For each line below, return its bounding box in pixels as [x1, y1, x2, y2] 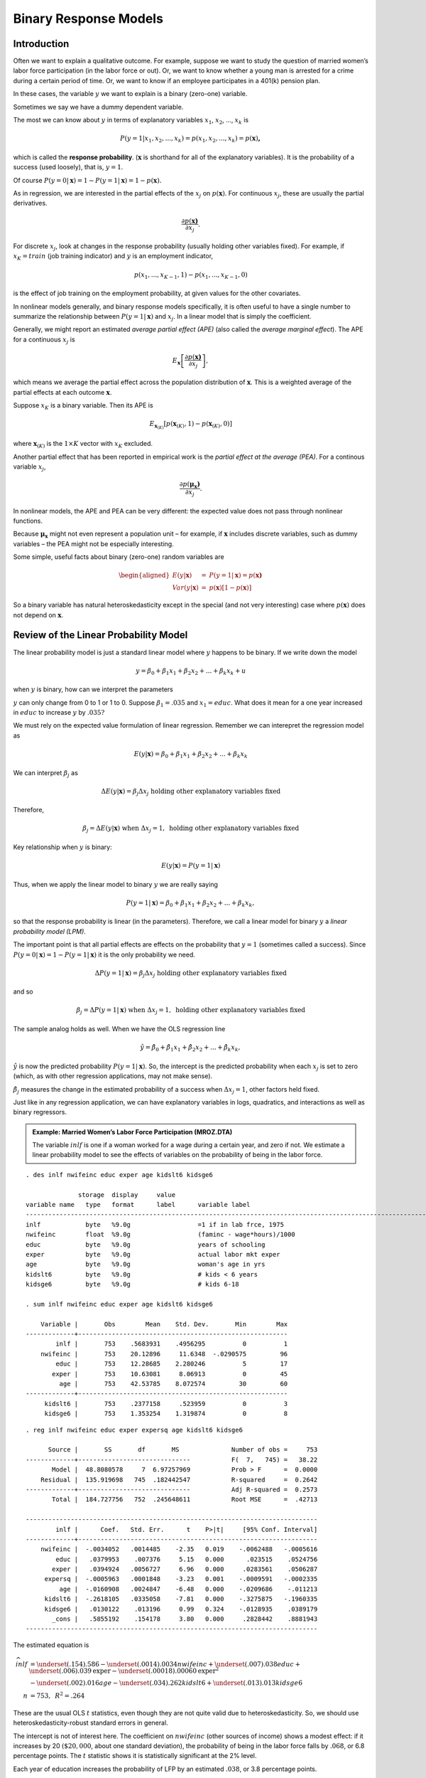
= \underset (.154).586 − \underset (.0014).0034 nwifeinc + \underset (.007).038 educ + [29, 1660, 301, 1668]
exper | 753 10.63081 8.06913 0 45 [52, 1370, 288, 1378]
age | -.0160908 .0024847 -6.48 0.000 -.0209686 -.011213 [59, 1585, 318, 1593]
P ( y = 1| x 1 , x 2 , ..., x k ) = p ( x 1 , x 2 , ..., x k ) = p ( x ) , [119, 134, 261, 144]
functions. [13, 516, 43, 526]
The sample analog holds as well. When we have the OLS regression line [13, 1024, 226, 1033]
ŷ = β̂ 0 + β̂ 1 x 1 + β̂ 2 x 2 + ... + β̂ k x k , [139, 1043, 241, 1053]
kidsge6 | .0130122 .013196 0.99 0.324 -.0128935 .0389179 [44, 1604, 318, 1613]
